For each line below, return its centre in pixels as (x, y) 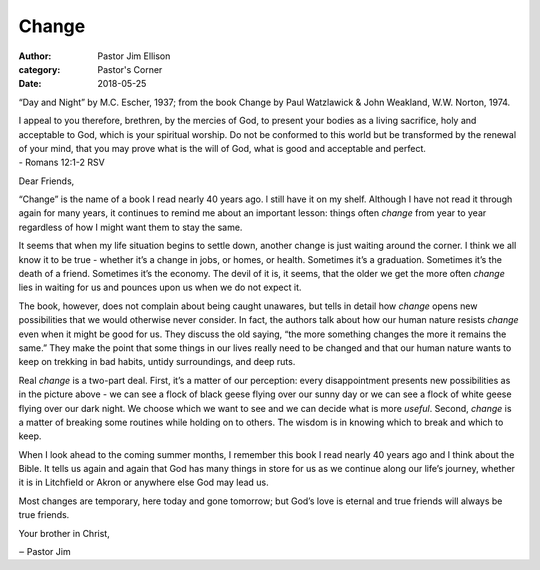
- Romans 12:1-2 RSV (61, 162)
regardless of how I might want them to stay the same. (130, 227)
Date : (30, 84)
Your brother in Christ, (64, 533)
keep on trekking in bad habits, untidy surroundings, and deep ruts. (157, 362)
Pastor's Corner (130, 69)
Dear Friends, (46, 181)
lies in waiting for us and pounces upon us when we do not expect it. (160, 287)
